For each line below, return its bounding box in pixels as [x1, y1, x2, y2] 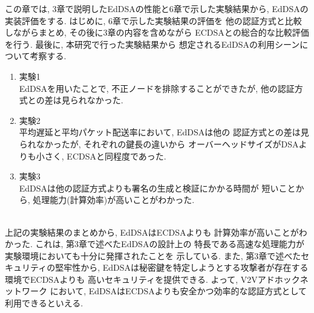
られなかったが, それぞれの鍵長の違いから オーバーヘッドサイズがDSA [19, 137, 299, 150]
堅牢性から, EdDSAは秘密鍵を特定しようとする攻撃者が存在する [55, 261, 309, 274]
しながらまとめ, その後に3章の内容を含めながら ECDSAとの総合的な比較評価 [5, 26, 309, 39]
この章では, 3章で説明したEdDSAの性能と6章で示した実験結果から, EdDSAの [5, 2, 309, 15]
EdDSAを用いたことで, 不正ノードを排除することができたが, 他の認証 [19, 82, 295, 94]
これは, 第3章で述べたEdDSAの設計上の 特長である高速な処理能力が [35, 237, 304, 250]
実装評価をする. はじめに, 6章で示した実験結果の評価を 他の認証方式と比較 [5, 14, 302, 27]
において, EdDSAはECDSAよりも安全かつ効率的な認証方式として [50, 285, 307, 297]
